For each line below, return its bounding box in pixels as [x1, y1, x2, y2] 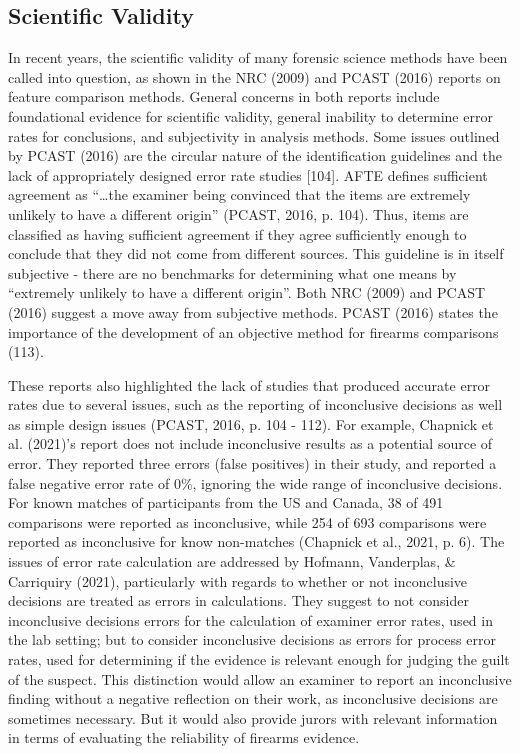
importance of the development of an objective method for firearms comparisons [8, 321, 499, 342]
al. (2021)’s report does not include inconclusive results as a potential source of [8, 433, 493, 454]
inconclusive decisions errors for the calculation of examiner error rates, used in [8, 609, 493, 630]
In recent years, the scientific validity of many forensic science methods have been [8, 47, 508, 68]
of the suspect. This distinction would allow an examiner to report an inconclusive [8, 668, 512, 689]
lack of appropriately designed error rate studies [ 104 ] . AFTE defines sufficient [8, 164, 488, 185]
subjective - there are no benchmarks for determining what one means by [8, 262, 457, 283]
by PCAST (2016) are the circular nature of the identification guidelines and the [8, 145, 502, 166]
